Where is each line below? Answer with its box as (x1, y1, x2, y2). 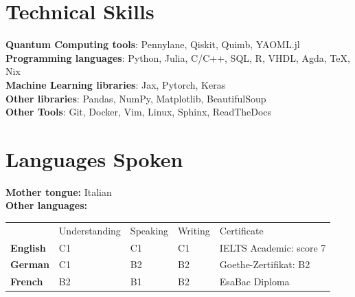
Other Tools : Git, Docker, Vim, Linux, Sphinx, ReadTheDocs (5, 104, 272, 119)
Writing (178, 223, 210, 237)
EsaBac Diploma (219, 274, 290, 289)
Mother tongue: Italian (5, 184, 112, 199)
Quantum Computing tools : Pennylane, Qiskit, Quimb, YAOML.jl (5, 37, 300, 52)
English (10, 240, 46, 254)
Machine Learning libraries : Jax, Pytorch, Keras (5, 77, 226, 91)
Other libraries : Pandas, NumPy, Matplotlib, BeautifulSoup (5, 91, 266, 105)
